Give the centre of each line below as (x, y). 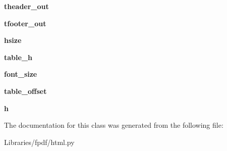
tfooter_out (25, 23)
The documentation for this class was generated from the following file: (114, 125)
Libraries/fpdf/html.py (39, 142)
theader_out (26, 6)
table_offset (25, 91)
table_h (18, 57)
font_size (21, 74)
